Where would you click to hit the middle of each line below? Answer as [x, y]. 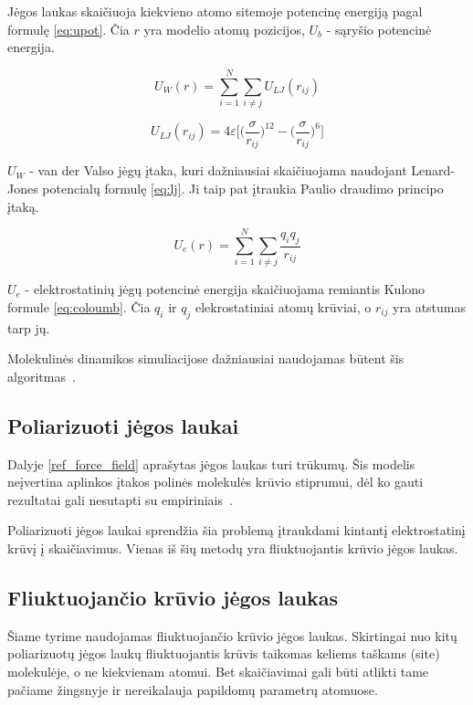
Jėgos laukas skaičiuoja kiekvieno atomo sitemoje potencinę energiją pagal [215, 11]
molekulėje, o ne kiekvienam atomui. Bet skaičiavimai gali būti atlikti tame [218, 672]
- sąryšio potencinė [379, 29]
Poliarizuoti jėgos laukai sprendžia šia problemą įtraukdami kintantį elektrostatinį [236, 530]
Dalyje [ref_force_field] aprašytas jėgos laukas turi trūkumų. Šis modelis [211, 463]
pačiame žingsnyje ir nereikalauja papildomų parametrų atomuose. [193, 689]
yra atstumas [430, 306]
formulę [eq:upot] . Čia [68, 29]
